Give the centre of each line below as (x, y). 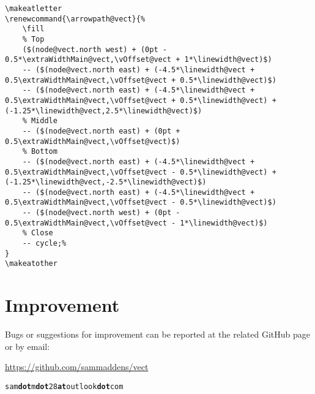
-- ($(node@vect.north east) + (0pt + (101, 131)
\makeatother (31, 264)
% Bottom (40, 152)
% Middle (40, 121)
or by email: (28, 346)
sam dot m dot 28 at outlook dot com (64, 386)
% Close (38, 233)
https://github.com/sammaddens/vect (77, 367)
